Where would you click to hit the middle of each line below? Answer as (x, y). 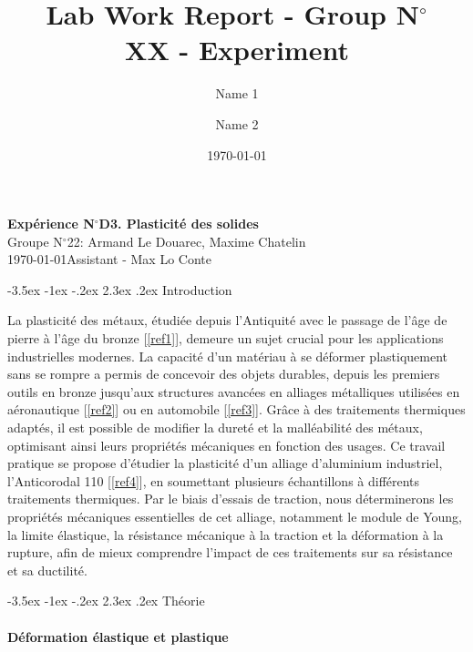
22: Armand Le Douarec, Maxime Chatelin (186, 241)
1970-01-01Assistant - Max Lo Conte (109, 259)
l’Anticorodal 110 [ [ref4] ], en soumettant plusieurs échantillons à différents (214, 480)
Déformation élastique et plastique (118, 636)
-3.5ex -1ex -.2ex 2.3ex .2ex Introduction (120, 289)
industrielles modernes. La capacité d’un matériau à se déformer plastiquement (227, 356)
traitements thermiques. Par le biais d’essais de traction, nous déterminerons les (231, 499)
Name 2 (237, 123)
